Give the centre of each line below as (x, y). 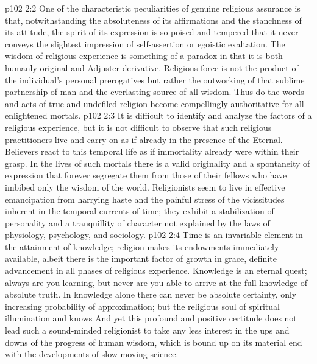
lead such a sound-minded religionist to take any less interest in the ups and (147, 330)
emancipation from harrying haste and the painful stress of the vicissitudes (145, 199)
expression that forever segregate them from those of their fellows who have (146, 175)
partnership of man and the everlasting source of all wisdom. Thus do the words (155, 92)
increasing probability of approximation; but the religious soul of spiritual (142, 306)
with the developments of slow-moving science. (92, 354)
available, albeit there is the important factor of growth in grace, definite (141, 258)
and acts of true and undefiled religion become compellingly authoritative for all (155, 103)
